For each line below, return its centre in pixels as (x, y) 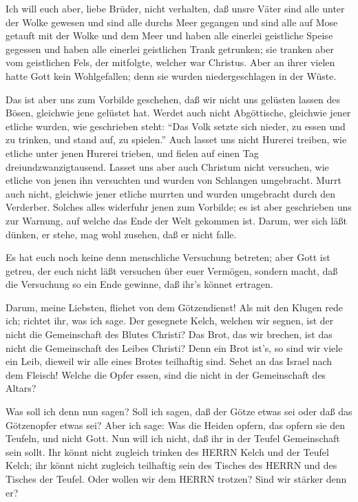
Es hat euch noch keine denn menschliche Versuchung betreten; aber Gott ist (168, 257)
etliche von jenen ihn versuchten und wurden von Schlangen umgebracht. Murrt (173, 180)
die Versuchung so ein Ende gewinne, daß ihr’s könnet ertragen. (139, 284)
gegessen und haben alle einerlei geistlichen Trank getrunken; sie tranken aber (170, 49)
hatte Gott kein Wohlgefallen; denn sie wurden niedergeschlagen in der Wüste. (171, 75)
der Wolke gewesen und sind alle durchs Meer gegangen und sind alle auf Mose (172, 22)
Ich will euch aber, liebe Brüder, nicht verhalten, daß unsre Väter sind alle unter (175, 8)
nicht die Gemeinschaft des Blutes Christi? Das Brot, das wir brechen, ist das (169, 334)
